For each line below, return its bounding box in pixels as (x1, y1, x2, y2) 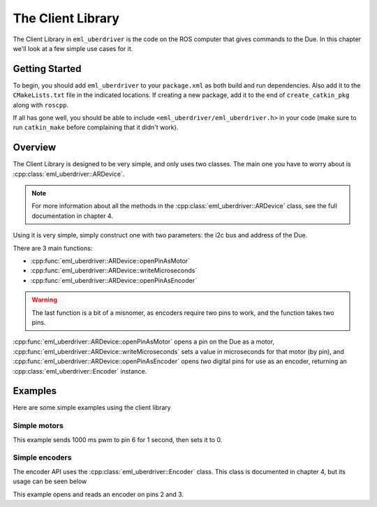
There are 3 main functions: (13, 244, 93, 252)
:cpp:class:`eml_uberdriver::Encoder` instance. (13, 367, 147, 375)
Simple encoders (13, 453, 72, 462)
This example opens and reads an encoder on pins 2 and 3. (13, 490, 184, 499)
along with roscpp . (13, 101, 69, 109)
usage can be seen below (13, 477, 87, 485)
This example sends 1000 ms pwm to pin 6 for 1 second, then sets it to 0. (13, 435, 223, 443)
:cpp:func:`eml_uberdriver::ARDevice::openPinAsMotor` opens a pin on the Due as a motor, (13, 337, 275, 346)
